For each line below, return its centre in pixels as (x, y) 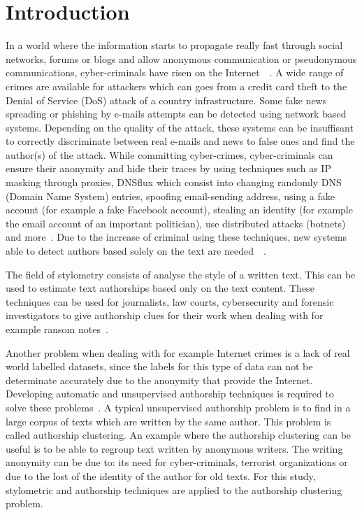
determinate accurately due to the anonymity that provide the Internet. (159, 380)
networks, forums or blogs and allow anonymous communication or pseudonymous (181, 58)
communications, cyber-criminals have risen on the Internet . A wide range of (175, 72)
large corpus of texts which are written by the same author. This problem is (168, 421)
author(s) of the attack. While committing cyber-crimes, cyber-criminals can (169, 154)
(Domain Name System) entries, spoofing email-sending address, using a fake (170, 196)
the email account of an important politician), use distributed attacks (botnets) (176, 223)
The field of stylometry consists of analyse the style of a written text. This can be (181, 274)
